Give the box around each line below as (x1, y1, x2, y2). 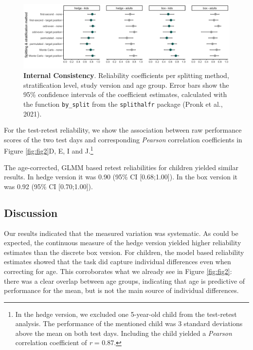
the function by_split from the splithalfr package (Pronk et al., (23, 98, 223, 109)
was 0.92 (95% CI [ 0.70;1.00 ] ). (4, 181, 93, 191)
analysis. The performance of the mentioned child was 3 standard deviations (15, 318, 243, 329)
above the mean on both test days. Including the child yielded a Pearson (15, 328, 232, 338)
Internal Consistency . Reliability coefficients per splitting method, (23, 70, 229, 80)
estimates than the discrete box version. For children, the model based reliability (4, 247, 244, 257)
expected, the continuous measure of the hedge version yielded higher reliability (4, 237, 241, 248)
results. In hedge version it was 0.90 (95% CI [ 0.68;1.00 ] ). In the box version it (4, 172, 238, 182)
